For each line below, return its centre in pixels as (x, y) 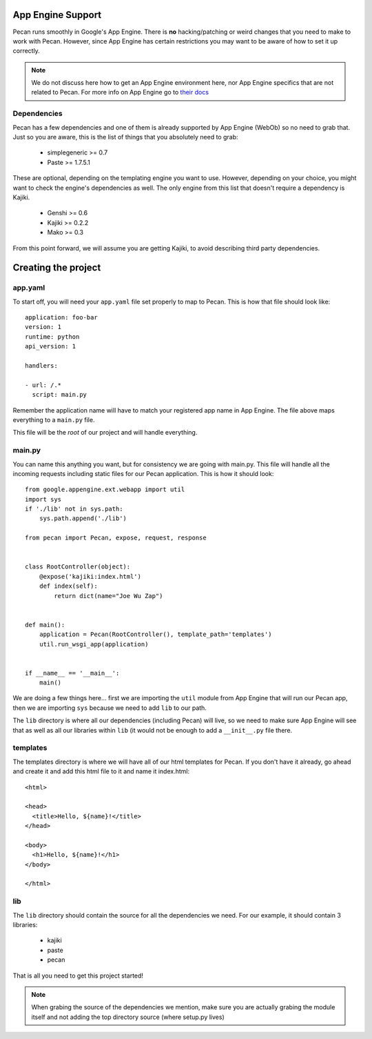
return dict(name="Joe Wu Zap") (108, 596)
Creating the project (57, 268)
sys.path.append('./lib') (83, 518)
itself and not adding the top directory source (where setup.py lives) (128, 1017)
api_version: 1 (51, 346)
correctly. (27, 51)
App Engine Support (57, 15)
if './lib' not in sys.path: (74, 509)
